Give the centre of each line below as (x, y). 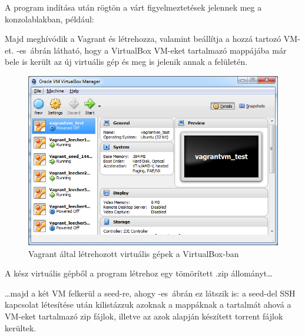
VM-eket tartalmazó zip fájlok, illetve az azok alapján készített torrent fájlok (144, 316)
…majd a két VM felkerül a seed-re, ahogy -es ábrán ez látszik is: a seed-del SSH (150, 293)
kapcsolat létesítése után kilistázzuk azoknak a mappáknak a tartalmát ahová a (148, 304)
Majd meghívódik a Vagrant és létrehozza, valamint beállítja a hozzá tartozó (143, 39)
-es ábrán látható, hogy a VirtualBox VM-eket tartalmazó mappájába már (152, 50)
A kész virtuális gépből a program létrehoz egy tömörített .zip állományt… (139, 273)
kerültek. (21, 327)
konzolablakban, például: (49, 19)
